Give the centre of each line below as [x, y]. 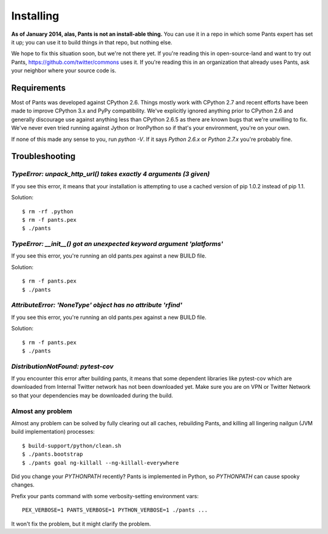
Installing [35, 16]
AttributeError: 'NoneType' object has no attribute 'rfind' [97, 305]
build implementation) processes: [53, 432]
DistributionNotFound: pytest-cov [62, 366]
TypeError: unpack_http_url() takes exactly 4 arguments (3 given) [111, 174]
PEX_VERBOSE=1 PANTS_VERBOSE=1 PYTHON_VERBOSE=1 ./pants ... [115, 510]
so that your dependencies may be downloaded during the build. [92, 395]
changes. [23, 485]
